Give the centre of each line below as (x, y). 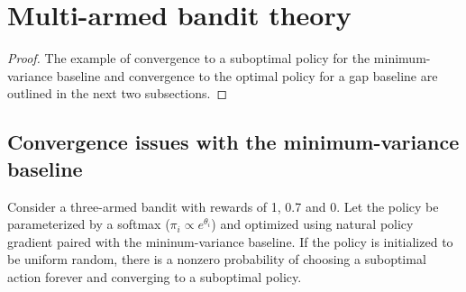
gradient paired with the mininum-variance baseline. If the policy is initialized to (230, 241)
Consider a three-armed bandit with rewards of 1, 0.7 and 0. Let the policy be (223, 206)
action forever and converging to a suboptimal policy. (155, 276)
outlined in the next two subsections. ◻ (118, 93)
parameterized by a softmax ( (89, 224)
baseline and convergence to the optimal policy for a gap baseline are (247, 75)
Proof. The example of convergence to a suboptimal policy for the (189, 58)
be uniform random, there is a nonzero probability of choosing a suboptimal (217, 259)
